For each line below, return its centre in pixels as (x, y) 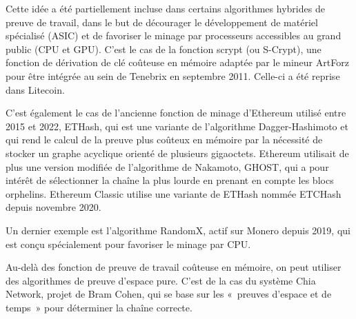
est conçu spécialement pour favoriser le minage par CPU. (128, 244)
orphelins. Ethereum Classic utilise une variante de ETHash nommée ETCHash (174, 193)
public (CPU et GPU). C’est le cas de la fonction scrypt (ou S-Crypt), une (164, 49)
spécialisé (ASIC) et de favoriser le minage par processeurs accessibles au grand (174, 35)
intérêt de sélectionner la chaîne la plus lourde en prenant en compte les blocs (170, 180)
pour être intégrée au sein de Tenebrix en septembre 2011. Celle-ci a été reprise (173, 75)
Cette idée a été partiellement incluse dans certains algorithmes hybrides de (165, 8)
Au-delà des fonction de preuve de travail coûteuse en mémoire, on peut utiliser (174, 267)
